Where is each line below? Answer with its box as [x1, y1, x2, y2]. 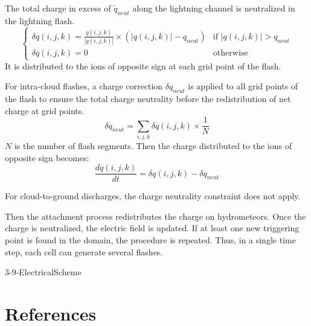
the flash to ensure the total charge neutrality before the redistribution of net [5, 92, 291, 104]
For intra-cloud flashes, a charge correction [5, 80, 163, 92]
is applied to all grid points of [188, 80, 298, 92]
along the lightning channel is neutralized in [132, 2, 295, 14]
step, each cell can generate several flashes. [5, 245, 163, 258]
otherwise [213, 49, 248, 58]
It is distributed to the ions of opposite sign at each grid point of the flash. [5, 59, 281, 72]
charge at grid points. [5, 104, 85, 117]
